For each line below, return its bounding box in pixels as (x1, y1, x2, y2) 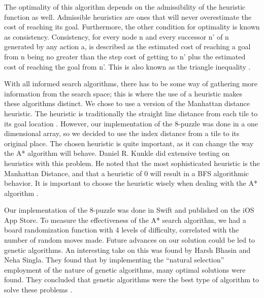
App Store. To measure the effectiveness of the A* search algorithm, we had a (4, 214, 246, 225)
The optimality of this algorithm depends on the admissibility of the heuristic (4, 2, 246, 12)
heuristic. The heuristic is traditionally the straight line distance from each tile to (4, 108, 258, 118)
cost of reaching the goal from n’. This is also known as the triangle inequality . (4, 61, 251, 72)
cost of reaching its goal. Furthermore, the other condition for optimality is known (4, 21, 260, 32)
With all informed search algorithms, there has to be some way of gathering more (4, 78, 258, 89)
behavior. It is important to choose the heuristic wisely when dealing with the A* (4, 178, 257, 188)
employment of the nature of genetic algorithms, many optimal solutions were (4, 264, 246, 275)
